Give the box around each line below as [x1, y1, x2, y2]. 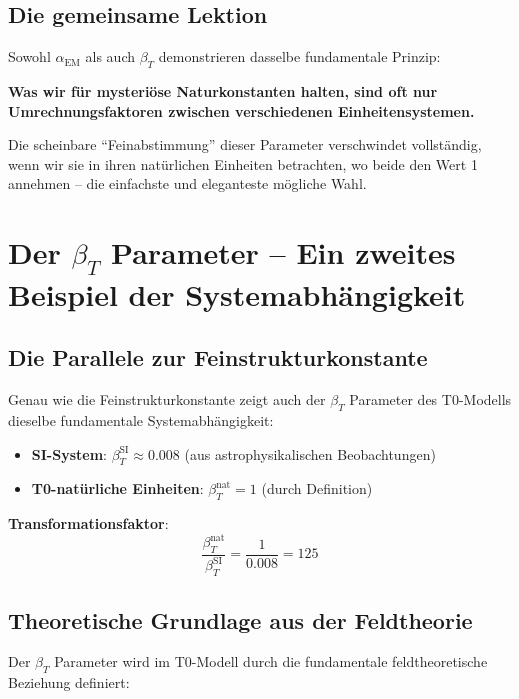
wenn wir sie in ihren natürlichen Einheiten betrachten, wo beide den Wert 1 [8, 153, 478, 174]
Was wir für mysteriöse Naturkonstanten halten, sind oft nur [8, 81, 438, 101]
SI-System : [31, 443, 107, 464]
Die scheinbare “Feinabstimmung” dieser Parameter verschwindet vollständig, [8, 134, 482, 155]
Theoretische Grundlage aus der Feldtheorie [8, 604, 473, 635]
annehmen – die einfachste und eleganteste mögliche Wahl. [8, 173, 367, 194]
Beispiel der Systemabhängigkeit [8, 273, 466, 314]
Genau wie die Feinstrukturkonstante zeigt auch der [8, 389, 326, 410]
